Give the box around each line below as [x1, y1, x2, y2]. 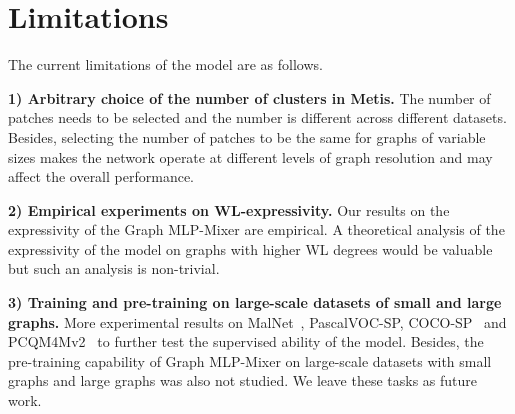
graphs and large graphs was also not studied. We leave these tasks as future [8, 370, 478, 391]
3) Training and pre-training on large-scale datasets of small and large [8, 292, 502, 313]
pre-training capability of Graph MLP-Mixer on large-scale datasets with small [8, 350, 492, 371]
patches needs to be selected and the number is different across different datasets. [8, 107, 507, 128]
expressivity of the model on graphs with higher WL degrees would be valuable [8, 238, 493, 259]
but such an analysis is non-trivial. [8, 258, 220, 279]
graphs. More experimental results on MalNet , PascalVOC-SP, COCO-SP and [8, 311, 507, 332]
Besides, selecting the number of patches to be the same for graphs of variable [8, 126, 486, 147]
